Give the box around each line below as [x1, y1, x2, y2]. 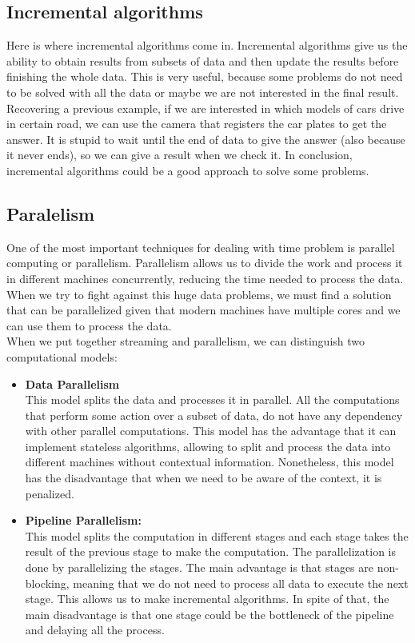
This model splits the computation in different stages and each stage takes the [25, 527, 409, 544]
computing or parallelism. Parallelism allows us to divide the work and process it [6, 254, 403, 271]
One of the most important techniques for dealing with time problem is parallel [6, 238, 395, 255]
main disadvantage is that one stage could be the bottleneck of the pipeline [25, 605, 394, 622]
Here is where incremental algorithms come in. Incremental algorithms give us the [6, 37, 408, 54]
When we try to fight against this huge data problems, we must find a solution [6, 286, 392, 302]
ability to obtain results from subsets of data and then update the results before [6, 52, 399, 69]
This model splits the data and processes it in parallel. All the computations [25, 391, 400, 408]
